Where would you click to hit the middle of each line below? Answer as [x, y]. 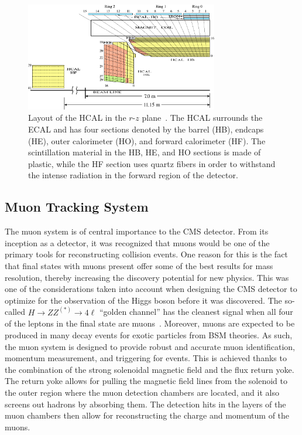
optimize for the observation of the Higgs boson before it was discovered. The [143, 300]
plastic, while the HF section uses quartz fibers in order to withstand [152, 163]
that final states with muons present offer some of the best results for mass [139, 265]
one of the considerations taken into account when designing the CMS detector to [151, 289]
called [15, 312]
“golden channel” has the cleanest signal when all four [196, 312]
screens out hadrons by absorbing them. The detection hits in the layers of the [145, 404]
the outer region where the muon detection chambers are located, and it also [142, 392]
